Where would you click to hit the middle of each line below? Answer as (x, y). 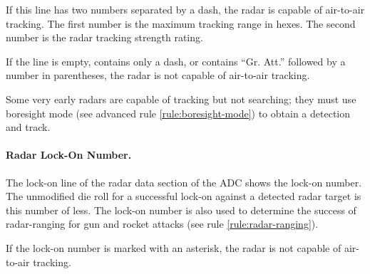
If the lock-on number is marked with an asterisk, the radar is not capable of (174, 247)
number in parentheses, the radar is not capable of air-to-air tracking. (158, 75)
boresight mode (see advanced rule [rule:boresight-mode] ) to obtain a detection (178, 113)
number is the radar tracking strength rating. (104, 37)
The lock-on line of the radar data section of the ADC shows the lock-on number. (184, 182)
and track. (28, 127)
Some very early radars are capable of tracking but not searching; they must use (181, 99)
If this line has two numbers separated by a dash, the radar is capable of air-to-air (185, 9)
